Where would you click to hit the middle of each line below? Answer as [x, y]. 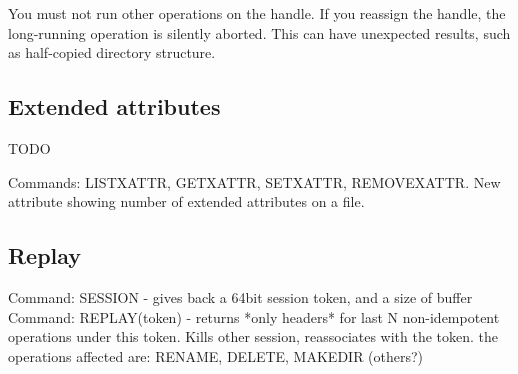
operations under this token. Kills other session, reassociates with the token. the [253, 336]
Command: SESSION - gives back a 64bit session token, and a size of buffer [240, 296]
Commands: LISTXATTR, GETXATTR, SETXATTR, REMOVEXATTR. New [254, 181]
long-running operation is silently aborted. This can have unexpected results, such [259, 32]
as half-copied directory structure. [112, 52]
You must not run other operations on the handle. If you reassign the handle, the [257, 13]
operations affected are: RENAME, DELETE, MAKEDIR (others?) [216, 355]
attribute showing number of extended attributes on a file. [186, 201]
